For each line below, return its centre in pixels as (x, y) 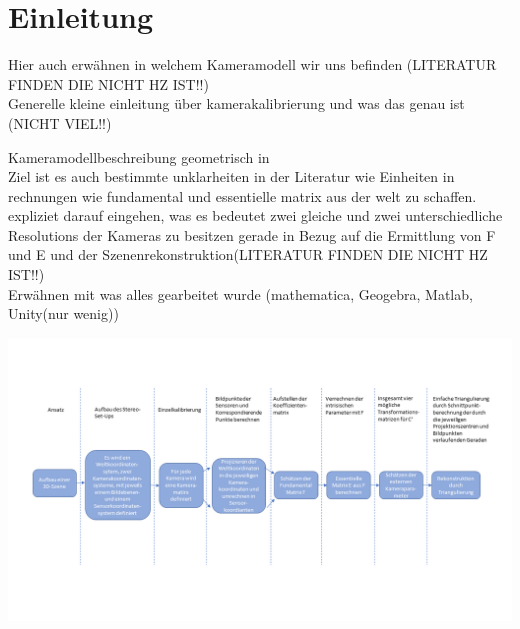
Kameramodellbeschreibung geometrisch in (139, 156)
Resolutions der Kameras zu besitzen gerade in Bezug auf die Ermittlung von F (252, 234)
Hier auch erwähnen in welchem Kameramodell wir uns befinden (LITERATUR (252, 64)
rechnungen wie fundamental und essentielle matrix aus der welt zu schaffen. (242, 195)
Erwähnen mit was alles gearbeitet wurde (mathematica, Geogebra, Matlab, (240, 293)
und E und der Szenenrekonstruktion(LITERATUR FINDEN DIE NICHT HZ (248, 254)
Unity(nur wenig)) (63, 313)
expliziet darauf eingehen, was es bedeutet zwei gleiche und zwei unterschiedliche (255, 215)
